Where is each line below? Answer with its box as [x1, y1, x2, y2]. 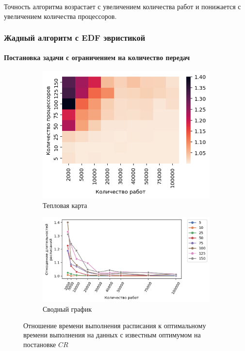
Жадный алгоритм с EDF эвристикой [4, 32, 146, 44]
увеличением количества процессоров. [4, 11, 117, 21]
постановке [23, 339, 56, 349]
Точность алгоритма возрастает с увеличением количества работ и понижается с [4, 1, 241, 11]
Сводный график [43, 304, 92, 314]
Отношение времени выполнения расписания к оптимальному [23, 320, 206, 330]
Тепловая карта [43, 200, 87, 210]
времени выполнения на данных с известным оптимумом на [23, 330, 201, 340]
